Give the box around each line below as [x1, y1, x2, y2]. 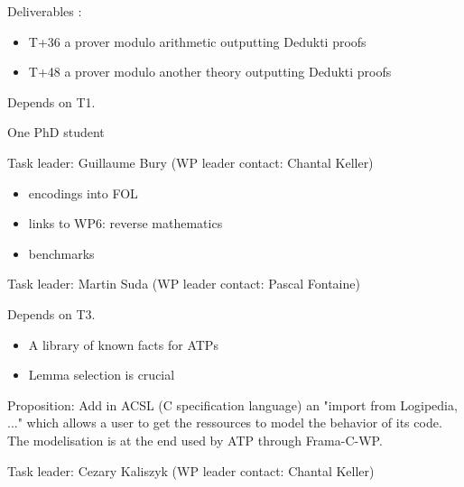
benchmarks [28, 243, 95, 262]
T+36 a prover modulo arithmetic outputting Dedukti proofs [28, 32, 367, 51]
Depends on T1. [7, 92, 96, 111]
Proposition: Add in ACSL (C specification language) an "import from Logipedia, [7, 395, 458, 414]
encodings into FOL [28, 183, 138, 202]
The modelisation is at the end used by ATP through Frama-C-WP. [7, 430, 383, 449]
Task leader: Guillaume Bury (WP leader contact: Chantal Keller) [7, 152, 374, 171]
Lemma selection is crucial [28, 365, 175, 384]
